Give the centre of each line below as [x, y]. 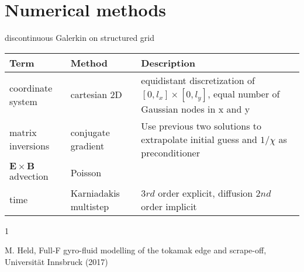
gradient [87, 146]
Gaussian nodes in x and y [196, 109]
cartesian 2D [96, 95]
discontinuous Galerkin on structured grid [80, 38]
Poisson [86, 173]
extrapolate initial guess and [199, 139]
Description [168, 62]
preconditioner [170, 152]
